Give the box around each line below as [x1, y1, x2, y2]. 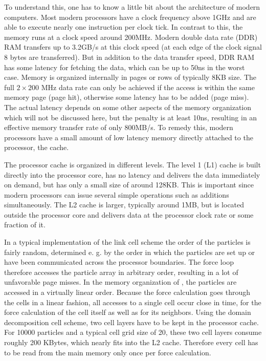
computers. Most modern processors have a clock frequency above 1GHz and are [4, 11, 256, 22]
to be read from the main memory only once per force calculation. [4, 347, 211, 357]
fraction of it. [4, 219, 46, 230]
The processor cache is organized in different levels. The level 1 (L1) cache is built [4, 159, 261, 169]
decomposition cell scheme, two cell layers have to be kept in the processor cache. [4, 316, 259, 327]
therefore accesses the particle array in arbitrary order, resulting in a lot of [4, 266, 238, 277]
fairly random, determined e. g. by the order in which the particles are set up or [4, 246, 255, 257]
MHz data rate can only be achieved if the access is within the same [41, 81, 255, 92]
